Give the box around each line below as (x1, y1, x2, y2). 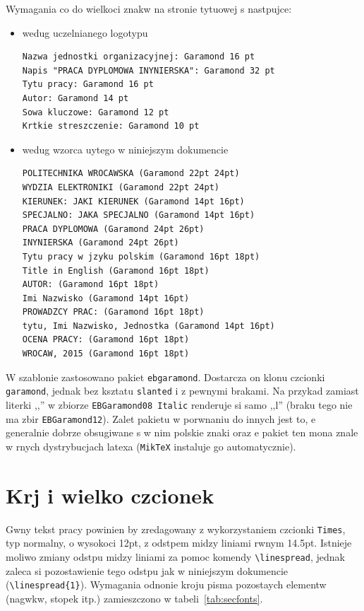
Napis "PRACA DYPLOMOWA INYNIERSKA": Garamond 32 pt (22, 65, 275, 76)
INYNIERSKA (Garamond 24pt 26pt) (22, 238, 179, 248)
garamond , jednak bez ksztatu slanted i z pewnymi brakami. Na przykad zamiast (6, 383, 359, 398)
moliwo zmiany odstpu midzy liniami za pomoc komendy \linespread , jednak (6, 549, 345, 564)
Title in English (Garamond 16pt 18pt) (22, 265, 210, 276)
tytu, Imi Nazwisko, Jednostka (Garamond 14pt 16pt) (22, 320, 275, 331)
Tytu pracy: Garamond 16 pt (22, 79, 154, 90)
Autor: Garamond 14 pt (22, 93, 129, 103)
